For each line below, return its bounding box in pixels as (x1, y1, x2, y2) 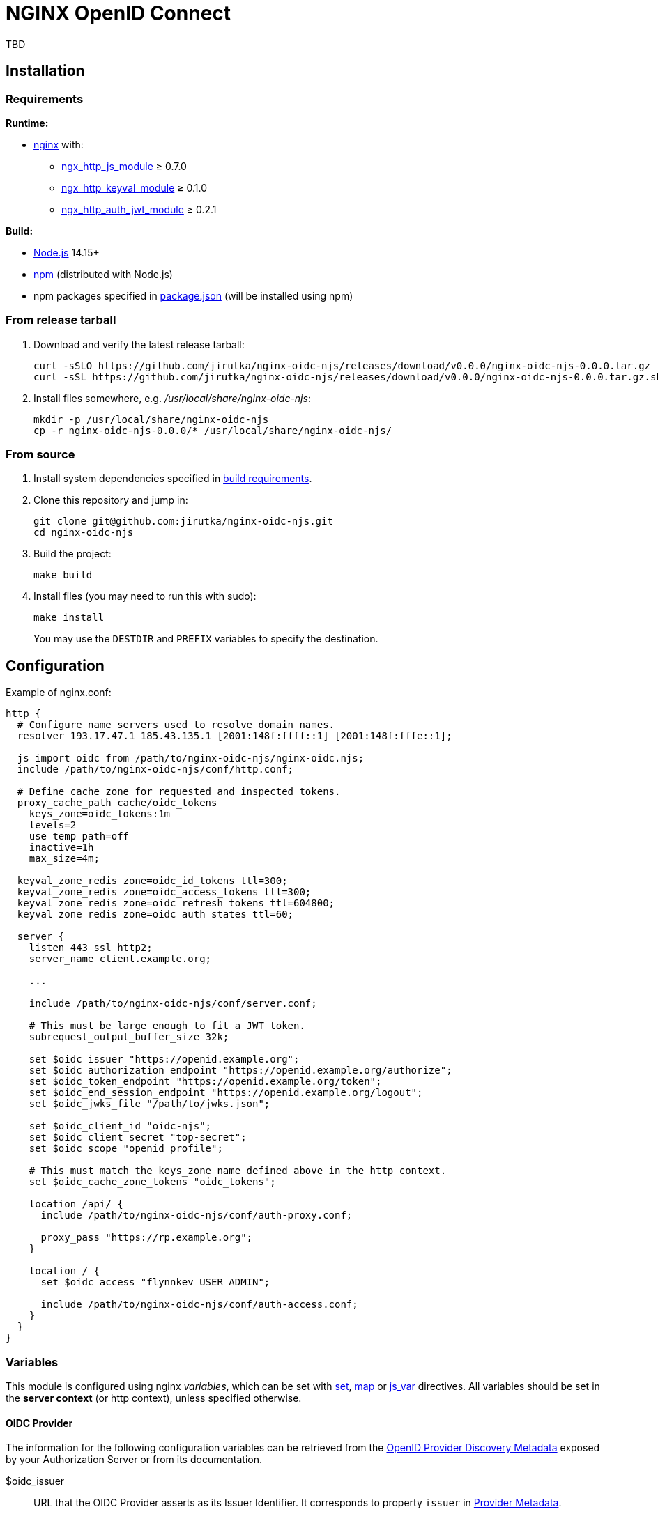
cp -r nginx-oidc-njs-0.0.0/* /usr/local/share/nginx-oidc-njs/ (33, 424, 392, 436)
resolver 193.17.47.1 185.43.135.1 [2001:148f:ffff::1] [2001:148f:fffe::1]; (17, 730, 452, 742)
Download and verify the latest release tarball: (33, 338, 245, 350)
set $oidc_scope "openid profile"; (29, 1143, 223, 1154)
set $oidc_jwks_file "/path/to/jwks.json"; (29, 1098, 270, 1110)
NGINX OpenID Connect (6, 1, 231, 25)
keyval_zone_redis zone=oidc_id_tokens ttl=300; (17, 875, 288, 887)
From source (6, 447, 75, 462)
